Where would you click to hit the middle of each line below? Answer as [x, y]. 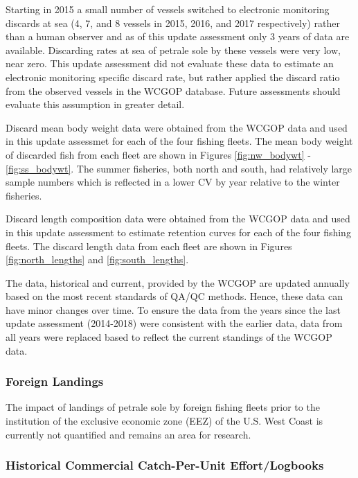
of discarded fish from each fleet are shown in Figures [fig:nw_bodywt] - [158, 154]
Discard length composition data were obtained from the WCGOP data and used [178, 219]
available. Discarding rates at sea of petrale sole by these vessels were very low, [173, 50]
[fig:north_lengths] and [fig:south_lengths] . [97, 259]
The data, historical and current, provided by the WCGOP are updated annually [178, 282]
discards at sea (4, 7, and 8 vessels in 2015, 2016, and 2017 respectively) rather [173, 23]
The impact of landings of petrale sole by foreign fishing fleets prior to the [163, 407]
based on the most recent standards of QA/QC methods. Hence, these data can [174, 296]
